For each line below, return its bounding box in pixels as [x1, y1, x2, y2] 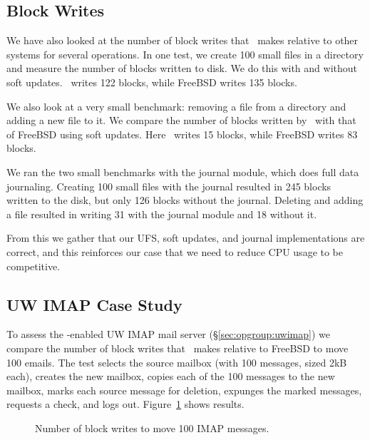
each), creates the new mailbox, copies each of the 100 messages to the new [6, 369, 335, 384]
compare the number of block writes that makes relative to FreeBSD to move [6, 340, 349, 355]
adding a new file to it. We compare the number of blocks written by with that [6, 113, 356, 128]
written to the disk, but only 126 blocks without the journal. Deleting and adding [6, 193, 364, 208]
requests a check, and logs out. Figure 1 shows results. [6, 396, 245, 411]
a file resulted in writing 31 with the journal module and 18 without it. [6, 206, 317, 221]
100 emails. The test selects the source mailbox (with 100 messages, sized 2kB [6, 354, 347, 369]
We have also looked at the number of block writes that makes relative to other [6, 33, 359, 48]
